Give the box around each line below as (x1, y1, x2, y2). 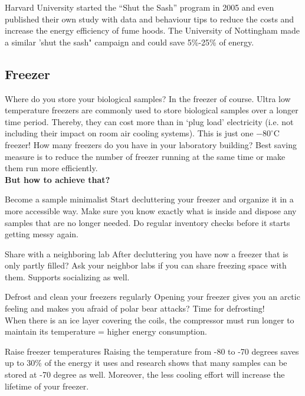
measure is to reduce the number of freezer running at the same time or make (5, 150, 286, 162)
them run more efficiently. (5, 162, 98, 174)
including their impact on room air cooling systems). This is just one (5, 127, 254, 139)
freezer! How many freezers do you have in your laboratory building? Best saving (5, 138, 297, 150)
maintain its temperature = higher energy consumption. (5, 325, 207, 338)
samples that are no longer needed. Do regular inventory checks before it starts (5, 216, 290, 228)
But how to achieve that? (5, 173, 110, 185)
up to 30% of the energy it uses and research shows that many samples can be (5, 356, 287, 369)
